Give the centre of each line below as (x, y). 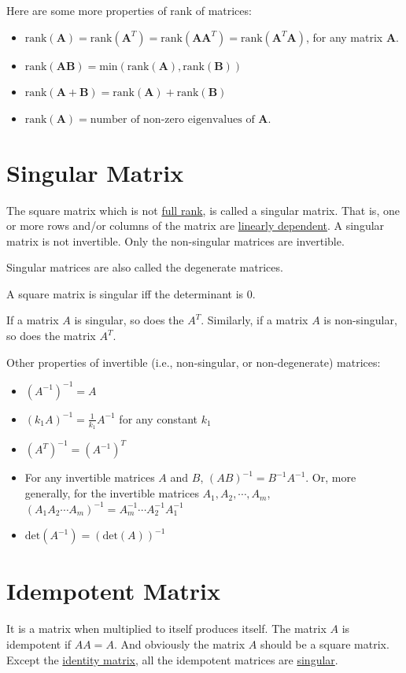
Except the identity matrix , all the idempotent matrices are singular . (172, 659)
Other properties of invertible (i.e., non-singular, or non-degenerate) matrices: (194, 362)
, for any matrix (344, 37)
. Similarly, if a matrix (255, 320)
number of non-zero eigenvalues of (172, 119)
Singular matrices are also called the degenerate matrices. (145, 267)
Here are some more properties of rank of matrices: (129, 10)
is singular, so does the (129, 320)
